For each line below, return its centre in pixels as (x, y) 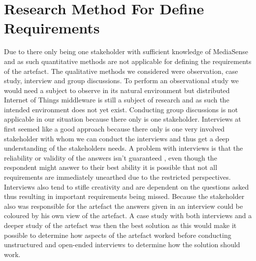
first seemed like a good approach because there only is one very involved (114, 129)
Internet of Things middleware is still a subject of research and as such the (117, 100)
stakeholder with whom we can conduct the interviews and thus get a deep (117, 138)
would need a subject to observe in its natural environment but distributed (117, 90)
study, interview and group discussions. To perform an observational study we (121, 81)
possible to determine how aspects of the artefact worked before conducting (118, 235)
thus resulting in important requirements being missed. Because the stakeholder (124, 196)
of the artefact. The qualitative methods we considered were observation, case (121, 71)
